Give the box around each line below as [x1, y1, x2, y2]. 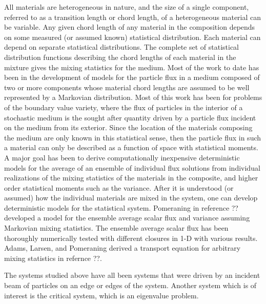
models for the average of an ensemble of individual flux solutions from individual [4, 162, 260, 173]
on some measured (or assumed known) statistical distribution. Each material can [4, 31, 261, 42]
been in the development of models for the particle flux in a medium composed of [4, 72, 260, 83]
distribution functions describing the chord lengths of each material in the [4, 51, 236, 62]
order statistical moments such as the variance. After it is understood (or [4, 182, 234, 193]
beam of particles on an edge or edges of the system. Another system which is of [4, 280, 257, 291]
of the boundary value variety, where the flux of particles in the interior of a [4, 102, 243, 112]
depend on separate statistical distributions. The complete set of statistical [4, 42, 239, 52]
